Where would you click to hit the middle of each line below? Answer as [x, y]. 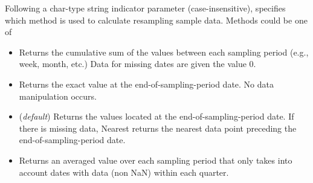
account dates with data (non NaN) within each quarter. [124, 172]
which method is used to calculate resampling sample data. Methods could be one [156, 20]
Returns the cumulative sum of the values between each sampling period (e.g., [164, 52]
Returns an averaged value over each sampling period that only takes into [156, 160]
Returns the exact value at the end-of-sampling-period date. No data [146, 84]
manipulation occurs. [58, 96]
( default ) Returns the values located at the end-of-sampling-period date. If [156, 116]
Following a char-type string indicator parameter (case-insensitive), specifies [145, 8]
